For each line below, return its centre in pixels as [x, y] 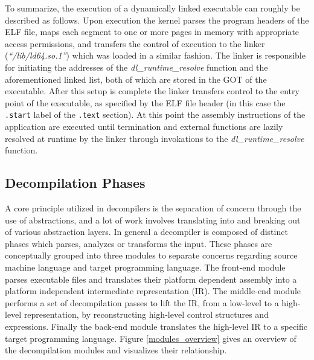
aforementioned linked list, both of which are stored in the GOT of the [136, 79]
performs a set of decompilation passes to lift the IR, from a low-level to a [142, 302]
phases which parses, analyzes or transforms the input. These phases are [139, 243]
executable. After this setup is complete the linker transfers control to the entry [152, 91]
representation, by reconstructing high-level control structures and [146, 314]
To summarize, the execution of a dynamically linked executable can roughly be [152, 8]
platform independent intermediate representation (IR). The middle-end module [153, 291]
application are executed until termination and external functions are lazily [144, 126]
